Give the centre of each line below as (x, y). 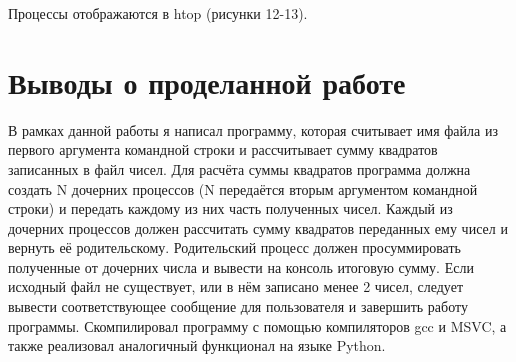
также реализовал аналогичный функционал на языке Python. (197, 345)
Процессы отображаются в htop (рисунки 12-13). (158, 13)
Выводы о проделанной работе (207, 81)
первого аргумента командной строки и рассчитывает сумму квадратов (223, 149)
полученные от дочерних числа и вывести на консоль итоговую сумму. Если (241, 266)
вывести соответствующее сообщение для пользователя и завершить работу (238, 306)
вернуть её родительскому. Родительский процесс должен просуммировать (234, 247)
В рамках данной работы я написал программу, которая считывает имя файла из (253, 129)
